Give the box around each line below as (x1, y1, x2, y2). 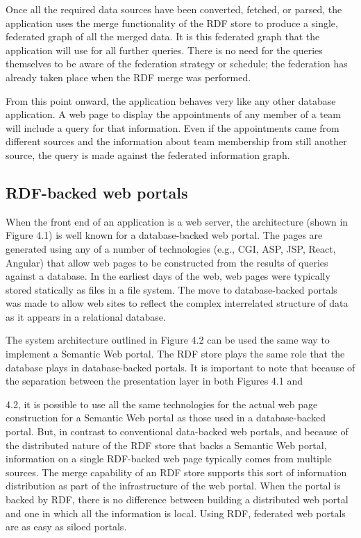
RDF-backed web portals (6, 181, 188, 203)
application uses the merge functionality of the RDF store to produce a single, (6, 15, 338, 30)
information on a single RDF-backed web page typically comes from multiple (6, 451, 332, 466)
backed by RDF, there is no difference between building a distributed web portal (6, 492, 349, 507)
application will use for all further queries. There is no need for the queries (6, 42, 323, 57)
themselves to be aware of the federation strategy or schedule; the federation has (6, 56, 348, 71)
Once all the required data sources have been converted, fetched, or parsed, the (6, 2, 342, 16)
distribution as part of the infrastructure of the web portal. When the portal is (6, 478, 341, 493)
